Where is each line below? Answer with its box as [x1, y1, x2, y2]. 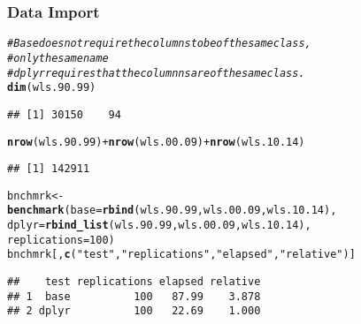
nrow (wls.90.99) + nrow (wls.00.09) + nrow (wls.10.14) [7, 135, 305, 148]
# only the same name [7, 51, 109, 64]
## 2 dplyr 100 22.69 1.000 [7, 305, 261, 318]
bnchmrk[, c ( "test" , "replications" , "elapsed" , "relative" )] [7, 248, 356, 261]
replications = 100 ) [7, 233, 115, 246]
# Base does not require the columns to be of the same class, [7, 37, 311, 50]
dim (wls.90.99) [7, 81, 96, 94]
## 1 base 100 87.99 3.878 [7, 290, 261, 303]
